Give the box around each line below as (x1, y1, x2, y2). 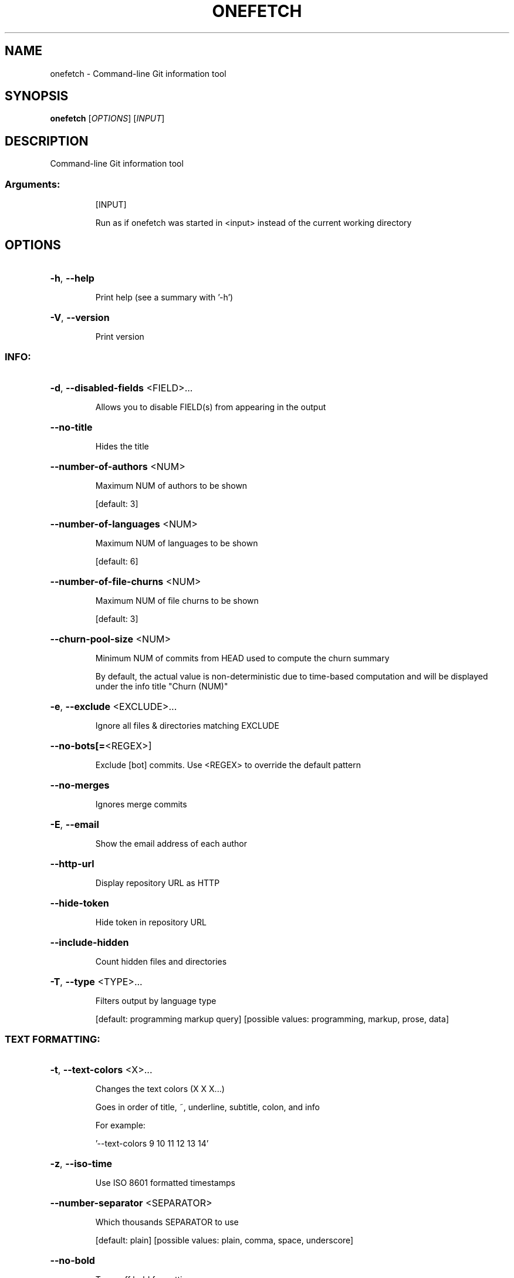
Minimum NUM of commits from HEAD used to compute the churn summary (95, 652, 390, 663)
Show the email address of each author (95, 838, 248, 848)
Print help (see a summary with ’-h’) (95, 292, 234, 302)
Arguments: (5, 178, 60, 190)
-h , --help (50, 272, 94, 284)
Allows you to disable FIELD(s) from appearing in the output (95, 401, 326, 412)
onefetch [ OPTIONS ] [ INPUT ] (50, 113, 165, 124)
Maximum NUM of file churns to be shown (95, 595, 259, 606)
